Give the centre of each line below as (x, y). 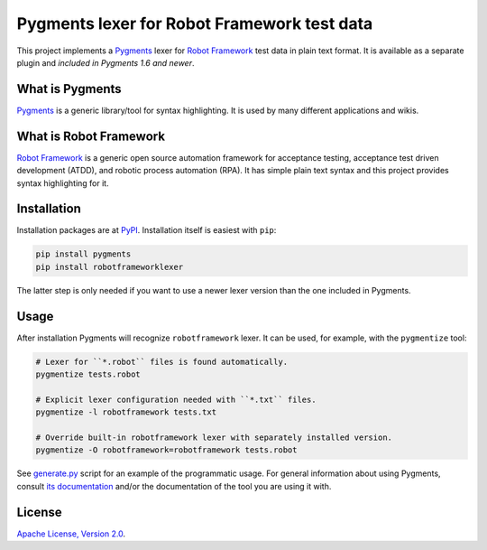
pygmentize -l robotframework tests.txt (126, 412)
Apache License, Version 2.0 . (71, 534)
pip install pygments (83, 254)
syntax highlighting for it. (63, 183)
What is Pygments (69, 89)
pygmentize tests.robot (88, 374)
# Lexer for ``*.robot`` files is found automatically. (162, 362)
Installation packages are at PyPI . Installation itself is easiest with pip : (147, 230)
